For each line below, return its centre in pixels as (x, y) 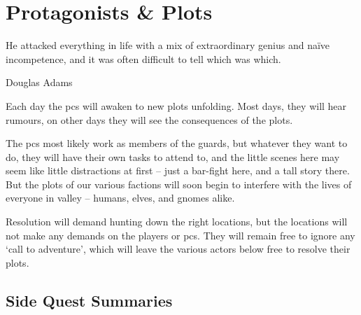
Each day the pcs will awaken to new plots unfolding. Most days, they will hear (176, 105)
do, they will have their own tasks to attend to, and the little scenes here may (173, 156)
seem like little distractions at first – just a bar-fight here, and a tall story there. (178, 170)
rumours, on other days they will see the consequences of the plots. (149, 119)
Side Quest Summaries (89, 300)
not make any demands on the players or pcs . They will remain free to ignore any (180, 235)
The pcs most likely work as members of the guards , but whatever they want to (177, 143)
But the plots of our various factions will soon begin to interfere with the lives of (179, 184)
